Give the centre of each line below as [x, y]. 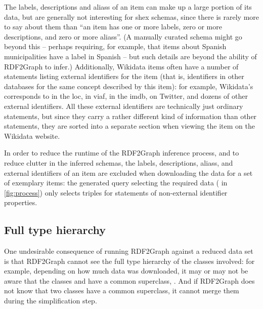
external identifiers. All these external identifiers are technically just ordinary [124, 106]
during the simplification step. [51, 301]
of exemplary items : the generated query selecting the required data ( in [116, 183]
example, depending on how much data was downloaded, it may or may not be [126, 271]
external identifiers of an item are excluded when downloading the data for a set [128, 172]
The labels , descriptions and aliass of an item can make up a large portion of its [128, 7]
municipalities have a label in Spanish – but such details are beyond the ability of [130, 56]
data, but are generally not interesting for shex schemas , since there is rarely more [132, 16]
